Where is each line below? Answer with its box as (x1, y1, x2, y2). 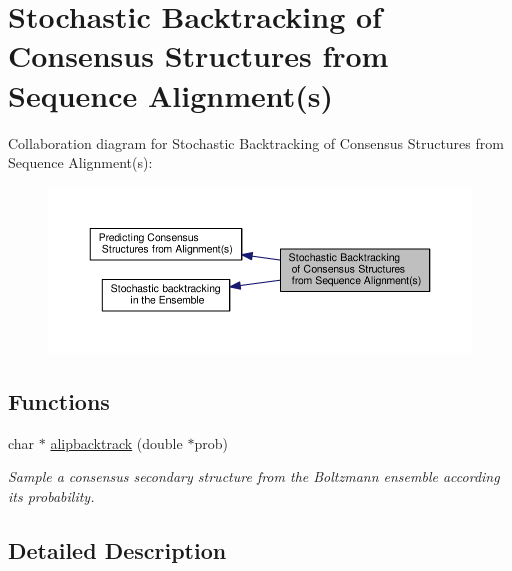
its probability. (8, 486, 95, 507)
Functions (8, 386, 110, 417)
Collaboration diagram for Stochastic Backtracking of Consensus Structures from (8, 132, 504, 153)
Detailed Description (8, 535, 227, 566)
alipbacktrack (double (50, 432, 183, 453)
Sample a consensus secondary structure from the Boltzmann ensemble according (8, 466, 500, 487)
